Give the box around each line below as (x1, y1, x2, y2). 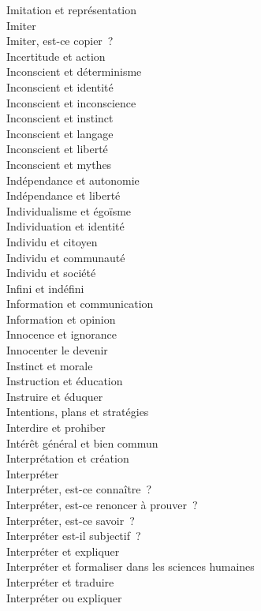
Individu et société (6, 264, 96, 281)
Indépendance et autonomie (6, 171, 140, 188)
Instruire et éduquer (6, 388, 103, 404)
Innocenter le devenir (6, 342, 108, 358)
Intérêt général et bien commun (6, 434, 158, 451)
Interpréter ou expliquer (6, 589, 122, 605)
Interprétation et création (6, 450, 129, 467)
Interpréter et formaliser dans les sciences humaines (6, 558, 255, 575)
